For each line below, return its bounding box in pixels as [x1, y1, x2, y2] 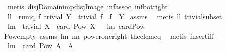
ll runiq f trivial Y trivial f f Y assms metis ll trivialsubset [7, 11, 222, 21]
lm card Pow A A [7, 40, 73, 51]
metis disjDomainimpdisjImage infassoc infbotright [7, 1, 168, 11]
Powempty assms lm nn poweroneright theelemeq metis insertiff [4, 30, 214, 41]
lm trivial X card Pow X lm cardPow [7, 21, 145, 31]
